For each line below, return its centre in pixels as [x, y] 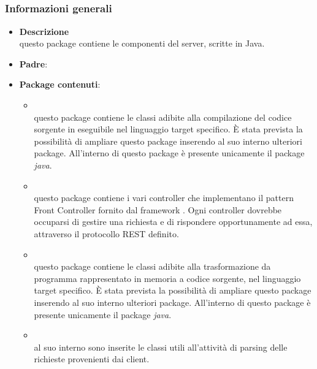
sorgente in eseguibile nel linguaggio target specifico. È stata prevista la [168, 129]
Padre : [33, 63]
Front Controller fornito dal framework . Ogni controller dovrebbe [158, 209]
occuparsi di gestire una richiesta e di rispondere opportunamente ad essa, [173, 222]
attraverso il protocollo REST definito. [106, 234]
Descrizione [44, 31]
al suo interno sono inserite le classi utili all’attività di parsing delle [161, 347]
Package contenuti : [60, 84]
